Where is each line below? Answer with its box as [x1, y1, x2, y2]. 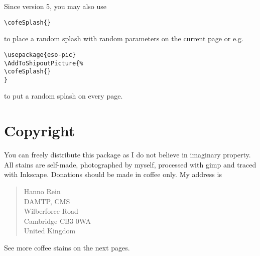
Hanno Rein [24, 186, 61, 196]
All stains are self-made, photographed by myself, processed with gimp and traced [4, 159, 256, 169]
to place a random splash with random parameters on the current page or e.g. [4, 33, 243, 44]
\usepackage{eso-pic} [4, 51, 76, 58]
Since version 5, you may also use [4, 1, 107, 11]
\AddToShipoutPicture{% [4, 59, 83, 67]
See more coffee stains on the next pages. [4, 242, 130, 252]
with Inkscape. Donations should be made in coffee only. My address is [4, 169, 222, 180]
